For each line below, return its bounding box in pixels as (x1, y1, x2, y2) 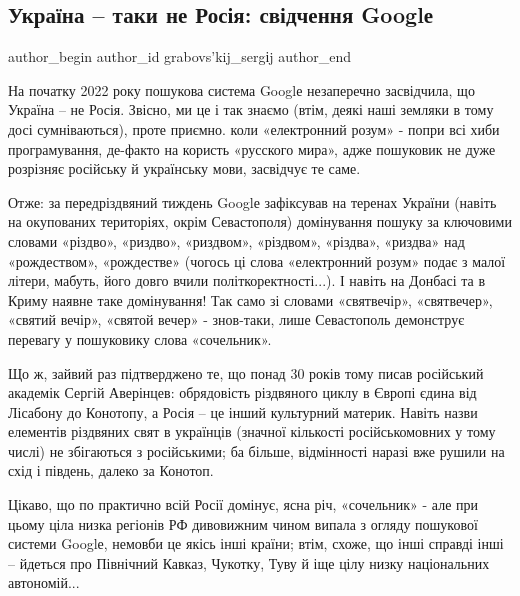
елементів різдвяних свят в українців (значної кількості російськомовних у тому (8, 421, 496, 442)
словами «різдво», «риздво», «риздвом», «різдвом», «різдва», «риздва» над (8, 230, 465, 251)
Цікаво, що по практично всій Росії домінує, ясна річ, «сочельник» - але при (8, 494, 478, 515)
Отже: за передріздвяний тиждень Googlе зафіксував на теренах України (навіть (8, 191, 497, 212)
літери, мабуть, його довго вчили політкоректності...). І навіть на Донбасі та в (8, 270, 486, 291)
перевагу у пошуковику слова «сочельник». (8, 328, 272, 349)
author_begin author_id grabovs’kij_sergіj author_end (8, 46, 352, 67)
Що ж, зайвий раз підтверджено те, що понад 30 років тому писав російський (8, 362, 484, 383)
